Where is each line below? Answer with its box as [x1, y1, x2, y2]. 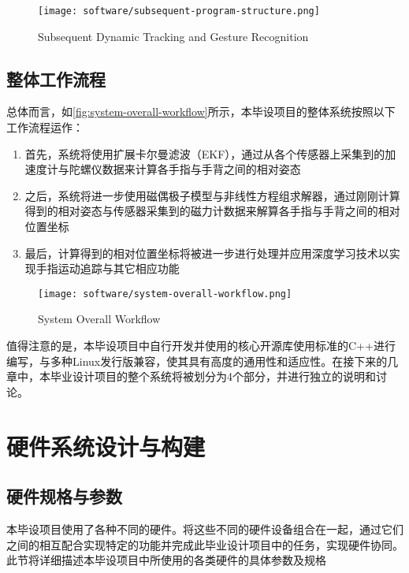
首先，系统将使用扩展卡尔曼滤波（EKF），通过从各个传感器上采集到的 [24, 145, 385, 162]
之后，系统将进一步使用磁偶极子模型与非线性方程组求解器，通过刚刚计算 [24, 187, 400, 203]
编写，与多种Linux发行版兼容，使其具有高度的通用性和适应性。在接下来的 [6, 352, 388, 369]
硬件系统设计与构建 [6, 430, 206, 462]
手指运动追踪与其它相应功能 [35, 260, 180, 277]
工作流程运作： [6, 119, 84, 136]
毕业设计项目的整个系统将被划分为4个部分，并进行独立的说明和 [50, 368, 376, 385]
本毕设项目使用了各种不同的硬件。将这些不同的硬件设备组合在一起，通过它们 [6, 521, 403, 537]
